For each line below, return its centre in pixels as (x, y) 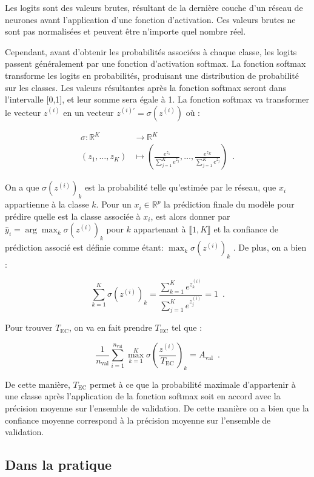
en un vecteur (89, 112)
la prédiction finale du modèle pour (229, 204)
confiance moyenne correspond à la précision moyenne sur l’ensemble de (138, 420)
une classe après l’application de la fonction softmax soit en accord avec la (143, 396)
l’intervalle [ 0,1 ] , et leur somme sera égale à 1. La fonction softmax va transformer (157, 99)
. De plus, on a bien (270, 247)
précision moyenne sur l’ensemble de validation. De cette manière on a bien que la (157, 408)
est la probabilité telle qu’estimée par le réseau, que (180, 187)
